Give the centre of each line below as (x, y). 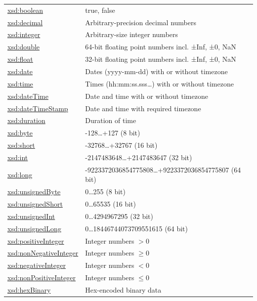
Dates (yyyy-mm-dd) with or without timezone (156, 71)
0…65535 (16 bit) (110, 204)
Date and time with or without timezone (147, 96)
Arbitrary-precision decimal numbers (141, 22)
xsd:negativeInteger (37, 265)
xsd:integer (24, 34)
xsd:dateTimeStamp (38, 108)
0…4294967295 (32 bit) (119, 216)
